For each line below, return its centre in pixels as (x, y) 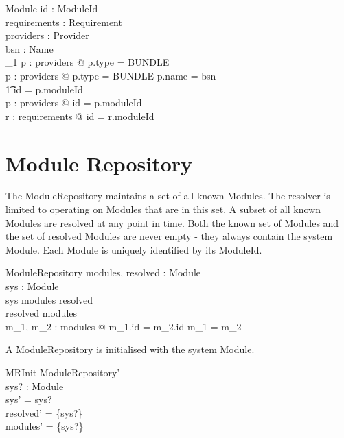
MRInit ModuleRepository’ (63, 372)
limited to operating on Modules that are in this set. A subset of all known (163, 209)
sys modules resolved (49, 299)
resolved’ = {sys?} (44, 412)
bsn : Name (30, 48)
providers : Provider (47, 35)
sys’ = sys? (29, 399)
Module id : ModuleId (52, 8)
